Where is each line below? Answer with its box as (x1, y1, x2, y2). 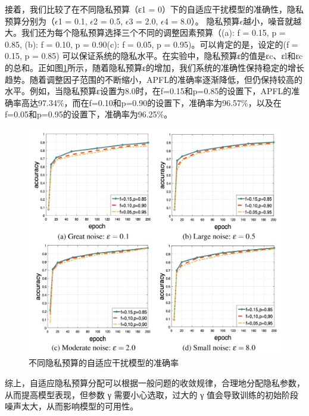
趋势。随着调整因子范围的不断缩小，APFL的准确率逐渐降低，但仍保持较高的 (5, 73, 302, 85)
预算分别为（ (5, 14, 55, 27)
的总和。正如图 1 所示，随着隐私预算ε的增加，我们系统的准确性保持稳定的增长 (5, 61, 304, 73)
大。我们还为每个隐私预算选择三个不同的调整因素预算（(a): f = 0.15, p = (5, 26, 286, 39)
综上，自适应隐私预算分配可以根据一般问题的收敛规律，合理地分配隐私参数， (5, 376, 305, 389)
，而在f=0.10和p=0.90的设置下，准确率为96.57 (64, 96, 242, 108)
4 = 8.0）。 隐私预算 (164, 14, 240, 27)
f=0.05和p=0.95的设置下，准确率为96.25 (5, 108, 157, 120)
